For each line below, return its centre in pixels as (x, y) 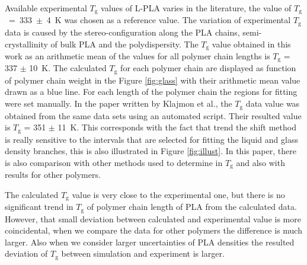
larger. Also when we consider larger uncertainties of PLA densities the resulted (150, 242)
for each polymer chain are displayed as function (208, 68)
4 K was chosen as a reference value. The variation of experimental (169, 20)
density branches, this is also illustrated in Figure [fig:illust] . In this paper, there (151, 151)
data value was (273, 103)
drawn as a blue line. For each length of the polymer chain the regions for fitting (151, 92)
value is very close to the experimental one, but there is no (178, 194)
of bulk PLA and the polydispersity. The (124, 44)
